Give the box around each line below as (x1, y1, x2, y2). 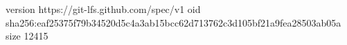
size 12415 (6, 29, 48, 43)
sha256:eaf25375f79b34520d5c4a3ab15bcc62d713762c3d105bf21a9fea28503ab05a (6, 15, 341, 29)
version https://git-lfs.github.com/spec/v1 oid (6, 2, 201, 16)
